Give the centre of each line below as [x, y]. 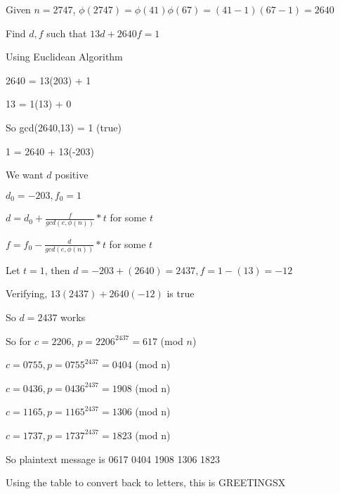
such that [67, 33]
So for [19, 340]
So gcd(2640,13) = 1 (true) [64, 127]
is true [181, 293]
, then [57, 269]
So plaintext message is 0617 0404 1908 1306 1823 [113, 459]
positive [72, 175]
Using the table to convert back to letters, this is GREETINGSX [146, 482]
